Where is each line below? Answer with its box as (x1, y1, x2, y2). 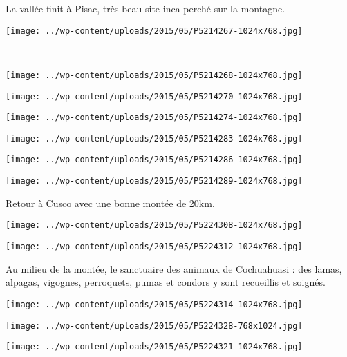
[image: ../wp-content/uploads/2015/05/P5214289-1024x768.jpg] (6, 176, 303, 186)
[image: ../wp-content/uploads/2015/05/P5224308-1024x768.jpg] (6, 220, 303, 231)
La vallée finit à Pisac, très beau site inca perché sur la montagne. (6, 1, 285, 15)
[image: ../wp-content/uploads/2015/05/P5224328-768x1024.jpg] (6, 320, 303, 331)
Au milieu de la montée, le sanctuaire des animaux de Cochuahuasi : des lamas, (6, 261, 342, 276)
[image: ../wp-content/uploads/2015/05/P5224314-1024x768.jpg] (6, 299, 303, 309)
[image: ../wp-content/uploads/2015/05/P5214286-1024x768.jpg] (6, 155, 303, 165)
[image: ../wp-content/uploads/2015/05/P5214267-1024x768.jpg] (6, 26, 303, 36)
